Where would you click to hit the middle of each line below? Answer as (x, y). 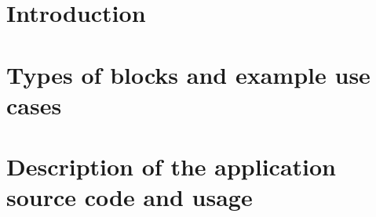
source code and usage (130, 197)
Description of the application (171, 166)
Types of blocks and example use (188, 74)
